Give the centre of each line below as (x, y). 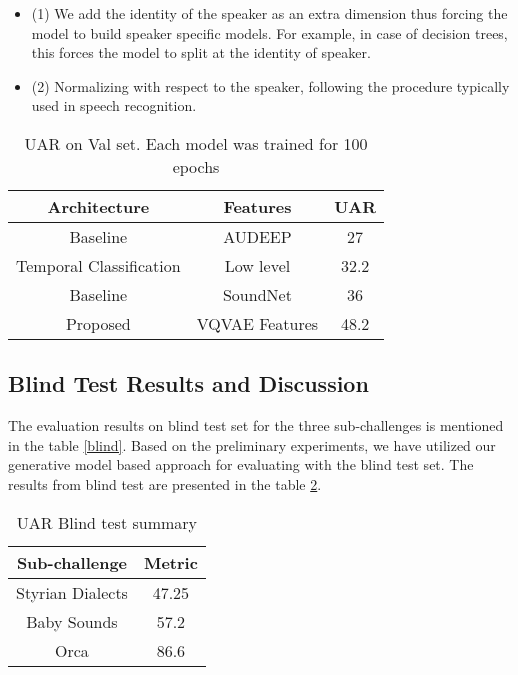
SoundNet (257, 294)
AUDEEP (257, 236)
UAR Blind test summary (107, 522)
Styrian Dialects (72, 592)
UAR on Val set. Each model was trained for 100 (196, 143)
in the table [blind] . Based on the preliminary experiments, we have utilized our (252, 444)
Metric (170, 562)
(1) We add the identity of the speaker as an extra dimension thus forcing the (269, 13)
